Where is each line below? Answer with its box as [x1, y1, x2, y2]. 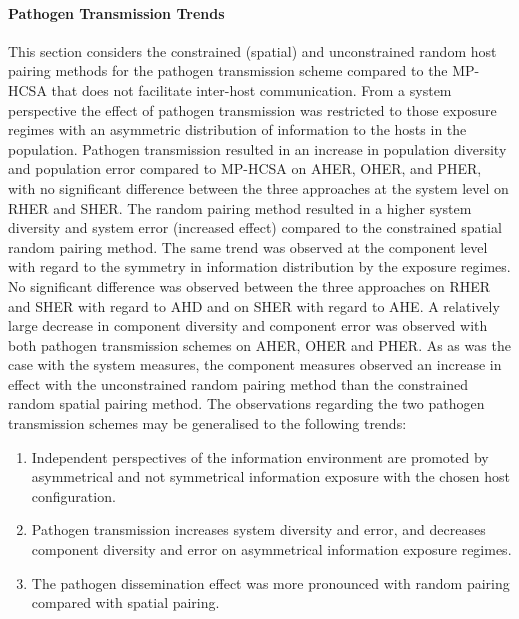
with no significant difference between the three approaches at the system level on [8, 177, 509, 198]
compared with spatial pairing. [31, 592, 220, 613]
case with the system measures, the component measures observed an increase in [8, 354, 502, 375]
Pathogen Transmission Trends [8, 2, 225, 23]
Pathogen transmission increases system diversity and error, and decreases [31, 519, 486, 540]
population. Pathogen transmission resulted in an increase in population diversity [8, 138, 507, 159]
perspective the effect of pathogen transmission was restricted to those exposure [8, 99, 497, 120]
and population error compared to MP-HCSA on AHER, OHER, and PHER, [8, 158, 482, 179]
